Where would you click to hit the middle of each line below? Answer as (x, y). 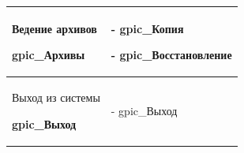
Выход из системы (56, 97)
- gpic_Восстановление (171, 55)
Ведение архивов (54, 28)
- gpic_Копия (147, 28)
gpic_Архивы (49, 55)
